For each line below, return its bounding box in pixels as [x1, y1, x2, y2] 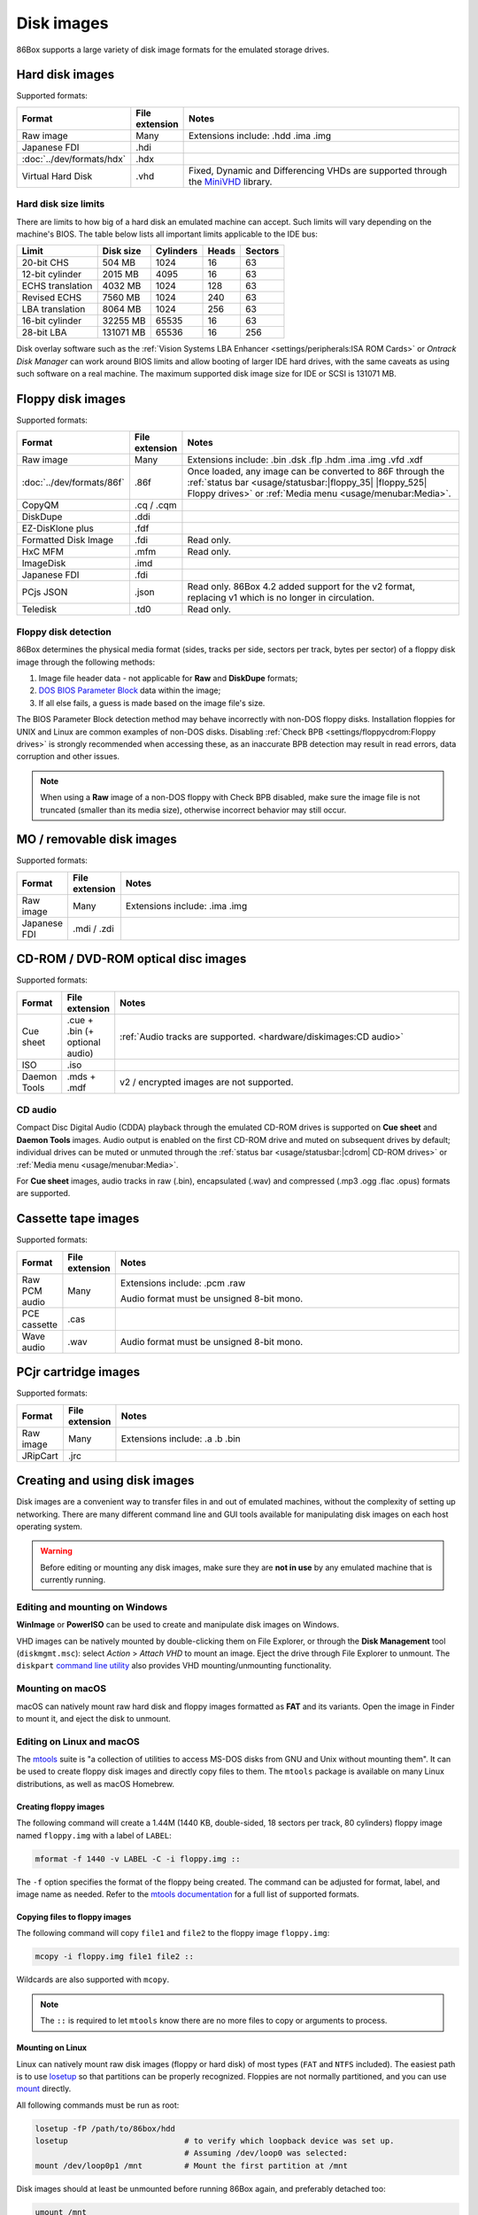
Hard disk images [16, 67, 115, 82]
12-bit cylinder [21, 268, 82, 281]
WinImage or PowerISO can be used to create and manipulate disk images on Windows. [16, 1620, 340, 1630]
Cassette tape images [16, 1211, 140, 1226]
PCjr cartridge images [16, 1364, 141, 1380]
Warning [40, 1546, 73, 1557]
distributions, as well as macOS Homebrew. [16, 1778, 174, 1789]
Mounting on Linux [16, 2042, 88, 2053]
